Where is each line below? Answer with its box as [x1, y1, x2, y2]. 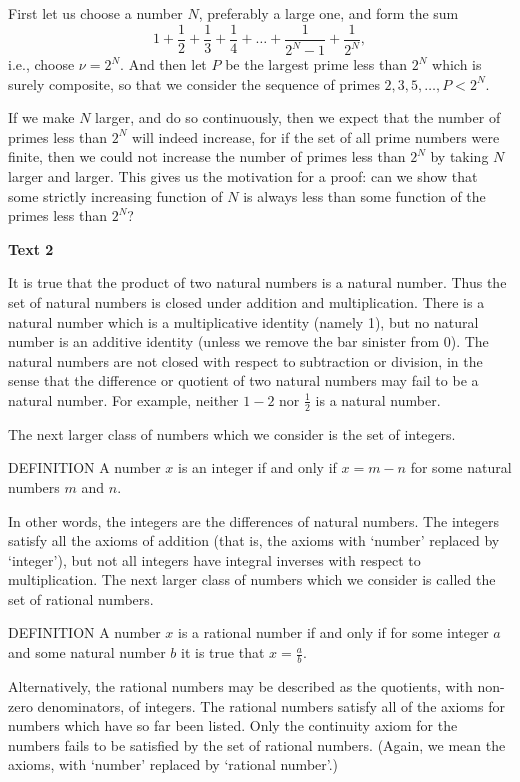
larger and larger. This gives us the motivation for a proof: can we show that [8, 165, 478, 186]
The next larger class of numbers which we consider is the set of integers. [8, 423, 456, 444]
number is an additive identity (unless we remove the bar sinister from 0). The [8, 331, 489, 352]
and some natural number [8, 642, 166, 663]
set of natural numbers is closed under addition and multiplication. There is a [8, 291, 485, 312]
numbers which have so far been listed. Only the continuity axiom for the [8, 715, 458, 736]
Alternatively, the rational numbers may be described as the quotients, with [8, 675, 473, 696]
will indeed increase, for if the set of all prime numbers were [132, 126, 500, 147]
